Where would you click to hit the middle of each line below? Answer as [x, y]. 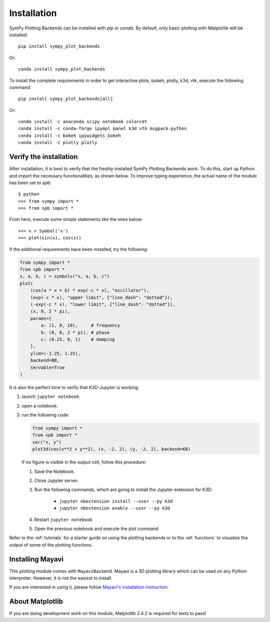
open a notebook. [40, 405]
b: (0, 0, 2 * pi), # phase [75, 332]
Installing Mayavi [36, 559]
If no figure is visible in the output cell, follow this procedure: [84, 462]
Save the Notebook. [54, 471]
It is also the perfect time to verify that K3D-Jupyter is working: [74, 387]
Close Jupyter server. [56, 480]
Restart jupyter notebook [63, 519]
